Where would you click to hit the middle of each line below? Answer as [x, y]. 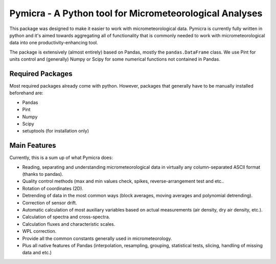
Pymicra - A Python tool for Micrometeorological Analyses [136, 13]
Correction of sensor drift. [50, 203]
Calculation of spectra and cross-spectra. [66, 217]
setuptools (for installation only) [56, 131]
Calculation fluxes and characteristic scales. [69, 224]
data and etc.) [37, 253]
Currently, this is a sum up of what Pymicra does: [61, 157]
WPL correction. [39, 231]
